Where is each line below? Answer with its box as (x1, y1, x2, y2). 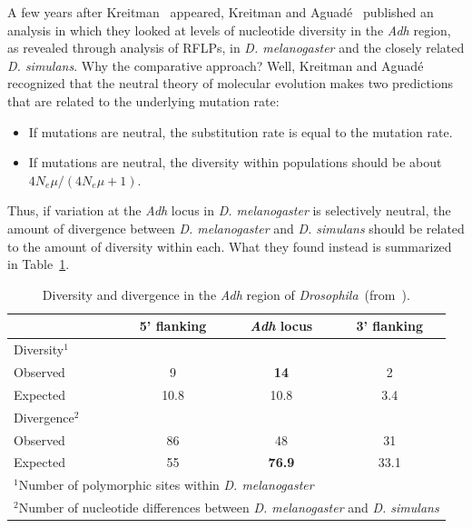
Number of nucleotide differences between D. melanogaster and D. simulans (18, 498, 439, 517)
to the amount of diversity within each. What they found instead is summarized (7, 236, 452, 255)
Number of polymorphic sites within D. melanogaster (18, 475, 314, 494)
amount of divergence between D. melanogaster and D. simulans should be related (7, 218, 465, 237)
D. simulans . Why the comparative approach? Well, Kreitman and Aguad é (7, 55, 424, 75)
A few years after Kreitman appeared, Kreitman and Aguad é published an (7, 3, 434, 21)
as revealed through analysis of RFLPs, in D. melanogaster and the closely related (7, 38, 465, 57)
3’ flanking (356, 316, 424, 335)
